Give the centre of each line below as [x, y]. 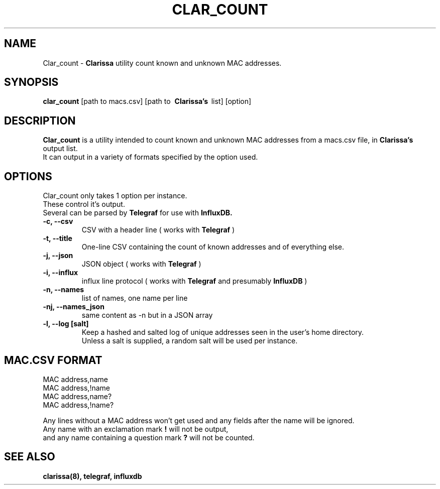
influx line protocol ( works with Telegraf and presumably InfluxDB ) [194, 281]
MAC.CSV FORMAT [53, 360]
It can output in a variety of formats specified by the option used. [150, 157]
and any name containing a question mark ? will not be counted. [149, 437]
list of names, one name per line [135, 298]
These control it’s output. [84, 204]
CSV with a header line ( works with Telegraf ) [158, 230]
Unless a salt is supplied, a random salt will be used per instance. [190, 341]
